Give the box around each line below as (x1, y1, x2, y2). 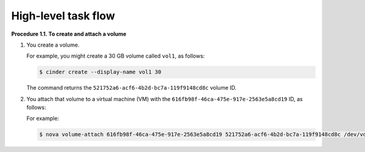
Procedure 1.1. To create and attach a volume (11, 30, 127, 38)
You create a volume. (26, 41, 80, 48)
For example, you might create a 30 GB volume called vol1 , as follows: (26, 52, 205, 60)
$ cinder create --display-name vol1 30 (39, 68, 161, 76)
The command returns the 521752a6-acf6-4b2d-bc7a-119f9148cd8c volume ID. (26, 84, 237, 91)
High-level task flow (11, 9, 116, 22)
